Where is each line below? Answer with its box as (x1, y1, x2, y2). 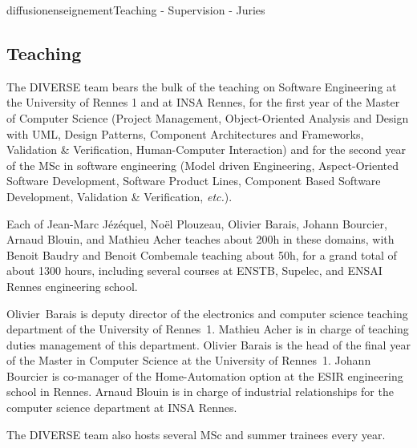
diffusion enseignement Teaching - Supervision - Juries (6, 2, 265, 18)
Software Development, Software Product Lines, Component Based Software (6, 172, 381, 189)
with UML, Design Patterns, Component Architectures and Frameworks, (6, 125, 364, 142)
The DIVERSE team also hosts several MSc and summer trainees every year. (6, 426, 386, 442)
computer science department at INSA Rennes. (6, 399, 237, 416)
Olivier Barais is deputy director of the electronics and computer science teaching (6, 305, 408, 321)
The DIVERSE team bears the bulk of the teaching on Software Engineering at (6, 78, 397, 95)
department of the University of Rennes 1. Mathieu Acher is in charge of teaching (6, 321, 409, 337)
